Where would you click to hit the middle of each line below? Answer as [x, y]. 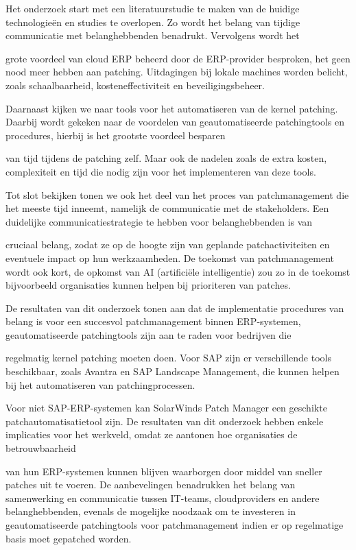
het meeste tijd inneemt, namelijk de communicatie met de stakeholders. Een [167, 208]
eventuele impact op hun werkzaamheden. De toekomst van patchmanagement [170, 258]
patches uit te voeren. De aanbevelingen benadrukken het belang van [151, 485]
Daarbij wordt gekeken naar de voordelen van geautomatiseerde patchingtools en [175, 122]
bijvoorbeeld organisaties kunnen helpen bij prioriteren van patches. [148, 285]
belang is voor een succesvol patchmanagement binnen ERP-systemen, [153, 321]
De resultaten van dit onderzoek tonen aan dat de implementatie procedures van [175, 308]
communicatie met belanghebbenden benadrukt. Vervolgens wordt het [153, 35]
